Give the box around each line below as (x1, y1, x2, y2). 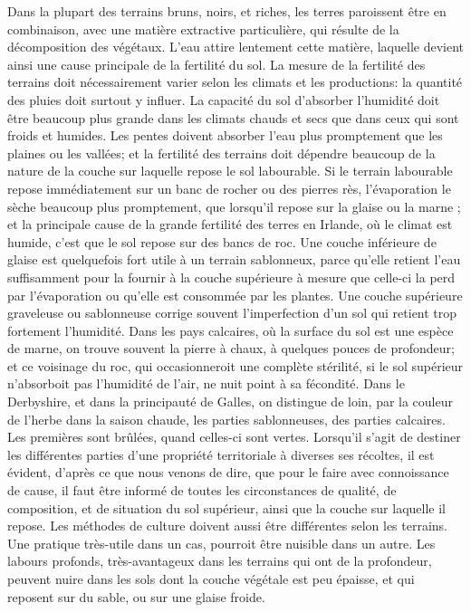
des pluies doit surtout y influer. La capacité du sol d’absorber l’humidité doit (7, 90, 440, 109)
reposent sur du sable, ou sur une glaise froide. (7, 587, 265, 606)
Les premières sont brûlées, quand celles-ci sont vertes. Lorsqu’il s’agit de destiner (7, 427, 461, 446)
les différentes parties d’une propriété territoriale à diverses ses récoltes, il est (7, 445, 435, 464)
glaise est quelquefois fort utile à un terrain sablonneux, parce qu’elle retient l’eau (7, 250, 461, 269)
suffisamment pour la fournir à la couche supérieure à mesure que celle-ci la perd (7, 267, 456, 286)
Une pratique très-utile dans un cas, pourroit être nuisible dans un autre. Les (7, 533, 436, 552)
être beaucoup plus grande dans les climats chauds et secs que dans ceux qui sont (7, 108, 459, 127)
